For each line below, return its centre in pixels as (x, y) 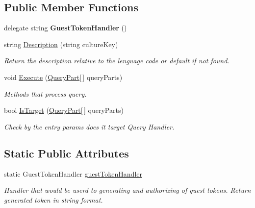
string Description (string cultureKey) (61, 44)
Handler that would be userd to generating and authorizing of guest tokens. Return (127, 190)
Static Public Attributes (66, 153)
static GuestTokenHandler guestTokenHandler (73, 173)
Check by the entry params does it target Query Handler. (89, 126)
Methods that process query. (45, 93)
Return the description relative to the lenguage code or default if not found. (117, 61)
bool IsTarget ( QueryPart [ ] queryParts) (64, 110)
